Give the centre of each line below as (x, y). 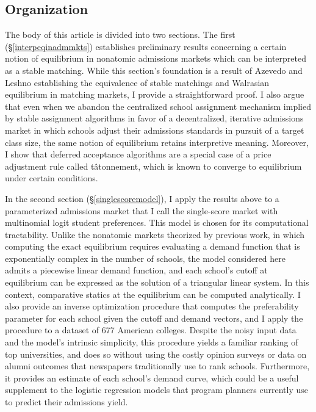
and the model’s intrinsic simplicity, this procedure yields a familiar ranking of (152, 342)
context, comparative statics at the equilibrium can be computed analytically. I (153, 294)
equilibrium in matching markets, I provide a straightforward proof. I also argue (155, 94)
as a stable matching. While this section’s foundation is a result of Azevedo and (154, 70)
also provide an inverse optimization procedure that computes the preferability (152, 306)
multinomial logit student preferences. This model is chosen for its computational (157, 222)
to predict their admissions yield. (66, 402)
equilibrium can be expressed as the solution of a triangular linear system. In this (157, 282)
